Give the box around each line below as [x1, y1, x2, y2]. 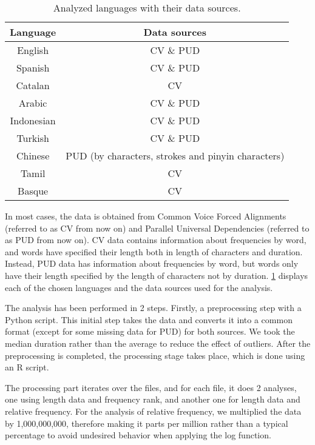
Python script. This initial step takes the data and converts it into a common [5, 313, 293, 326]
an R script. [5, 361, 49, 373]
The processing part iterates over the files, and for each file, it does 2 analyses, [5, 381, 297, 393]
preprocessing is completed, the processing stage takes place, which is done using [5, 349, 305, 361]
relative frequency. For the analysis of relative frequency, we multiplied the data [5, 404, 302, 417]
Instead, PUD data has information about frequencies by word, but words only [5, 257, 299, 270]
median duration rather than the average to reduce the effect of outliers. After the [5, 336, 311, 349]
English [17, 43, 49, 57]
